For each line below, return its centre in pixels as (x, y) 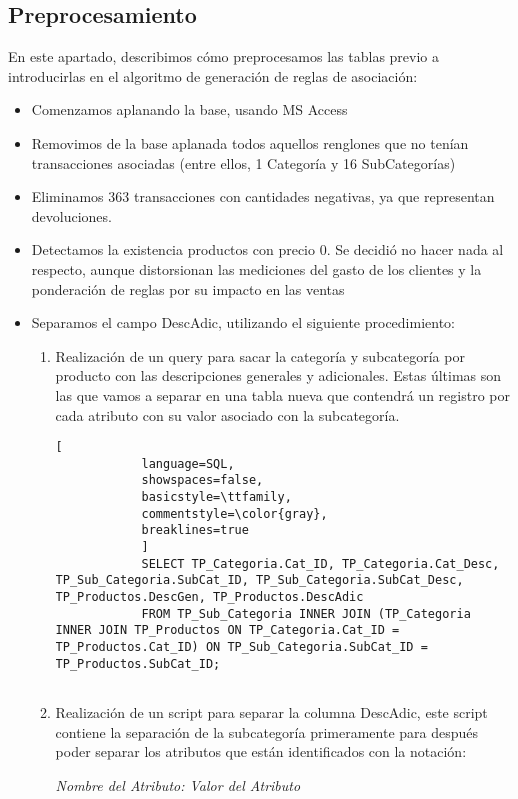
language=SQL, (188, 463)
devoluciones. (71, 215)
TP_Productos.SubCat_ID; (138, 663)
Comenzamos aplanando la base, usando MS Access (189, 109)
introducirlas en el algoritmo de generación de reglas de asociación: (213, 75)
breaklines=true (195, 530)
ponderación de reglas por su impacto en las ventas (188, 288)
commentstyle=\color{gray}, (234, 513)
